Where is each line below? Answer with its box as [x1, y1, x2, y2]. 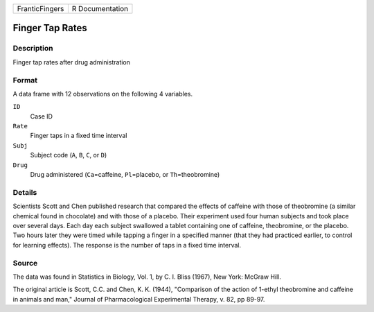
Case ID [30, 112, 53, 121]
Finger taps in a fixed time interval [30, 132, 127, 140]
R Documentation [71, 4, 129, 13]
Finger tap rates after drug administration [12, 58, 131, 66]
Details [12, 187, 37, 197]
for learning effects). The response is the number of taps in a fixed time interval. [12, 241, 242, 249]
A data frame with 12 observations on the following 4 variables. [12, 89, 193, 98]
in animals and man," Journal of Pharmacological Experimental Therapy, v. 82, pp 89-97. [12, 295, 265, 303]
